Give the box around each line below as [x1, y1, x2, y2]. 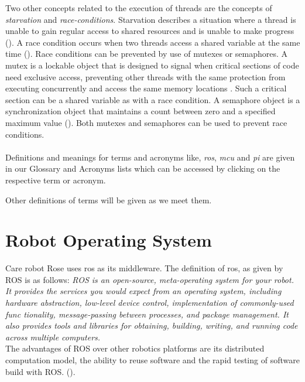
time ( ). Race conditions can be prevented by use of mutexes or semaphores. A [5, 47, 288, 60]
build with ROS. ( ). [5, 365, 76, 377]
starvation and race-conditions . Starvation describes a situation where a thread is [5, 13, 296, 25]
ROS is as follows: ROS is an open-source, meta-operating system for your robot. [5, 273, 294, 285]
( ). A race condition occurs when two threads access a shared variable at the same [5, 36, 300, 48]
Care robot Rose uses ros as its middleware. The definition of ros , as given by [5, 262, 283, 274]
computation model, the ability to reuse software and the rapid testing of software [5, 353, 300, 366]
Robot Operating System [5, 228, 212, 252]
